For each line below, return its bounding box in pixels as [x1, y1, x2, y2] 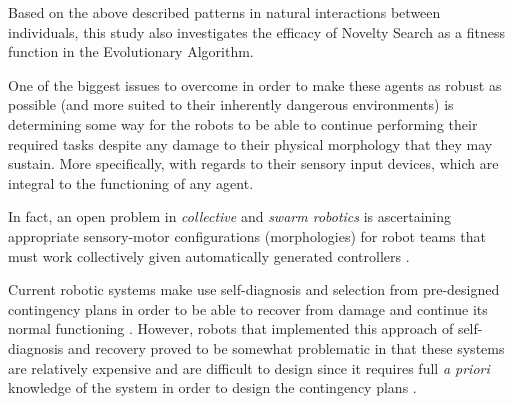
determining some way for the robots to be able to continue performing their [8, 113, 478, 134]
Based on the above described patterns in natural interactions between [8, 2, 441, 22]
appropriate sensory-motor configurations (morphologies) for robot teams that [8, 225, 486, 246]
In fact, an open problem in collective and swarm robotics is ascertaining [8, 206, 452, 227]
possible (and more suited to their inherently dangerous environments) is [8, 94, 454, 115]
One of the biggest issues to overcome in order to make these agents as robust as [8, 74, 502, 95]
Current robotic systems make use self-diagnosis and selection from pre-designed [8, 279, 500, 300]
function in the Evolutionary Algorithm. [8, 41, 254, 62]
